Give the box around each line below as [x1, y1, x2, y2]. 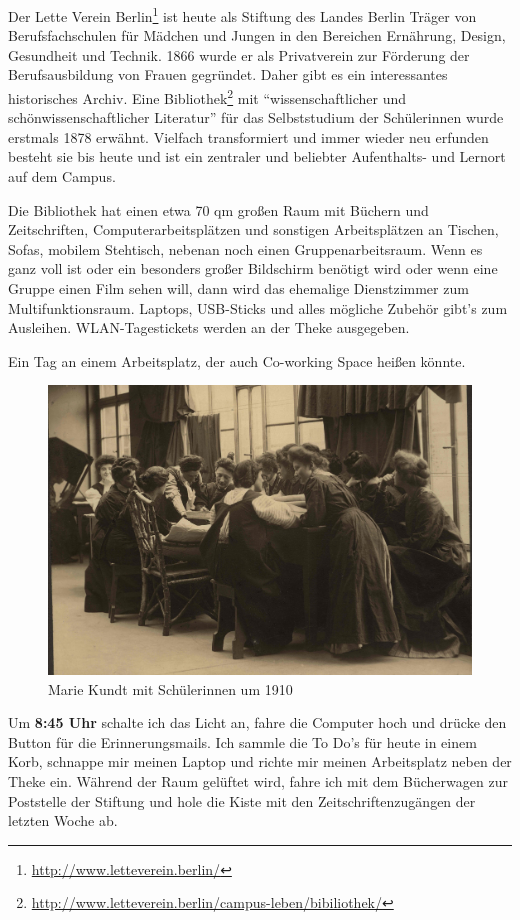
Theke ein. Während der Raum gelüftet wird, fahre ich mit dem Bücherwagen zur [8, 771, 508, 792]
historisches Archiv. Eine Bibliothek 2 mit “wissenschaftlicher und [8, 85, 407, 108]
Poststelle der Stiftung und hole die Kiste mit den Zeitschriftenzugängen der [8, 790, 476, 811]
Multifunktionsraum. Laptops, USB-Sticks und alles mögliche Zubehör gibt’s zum [8, 297, 508, 318]
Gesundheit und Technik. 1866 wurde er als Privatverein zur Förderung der [8, 44, 470, 65]
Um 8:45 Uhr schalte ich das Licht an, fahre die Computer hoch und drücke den [8, 712, 507, 733]
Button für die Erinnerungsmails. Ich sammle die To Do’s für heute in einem [8, 731, 477, 752]
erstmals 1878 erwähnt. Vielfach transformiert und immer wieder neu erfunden [8, 126, 489, 147]
